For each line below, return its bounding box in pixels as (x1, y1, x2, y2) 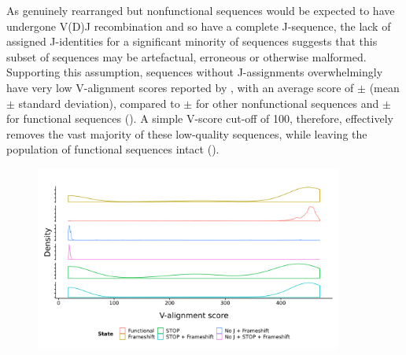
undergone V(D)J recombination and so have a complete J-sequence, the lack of (6, 17, 391, 34)
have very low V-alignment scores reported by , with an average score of (6, 79, 354, 95)
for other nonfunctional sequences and (195, 94, 379, 111)
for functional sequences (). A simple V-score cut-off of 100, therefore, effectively (6, 110, 393, 127)
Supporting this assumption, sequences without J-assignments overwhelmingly (6, 64, 383, 80)
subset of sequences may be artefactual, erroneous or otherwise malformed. (6, 48, 367, 65)
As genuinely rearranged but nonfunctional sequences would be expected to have (6, 2, 395, 18)
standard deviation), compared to (18, 94, 180, 111)
